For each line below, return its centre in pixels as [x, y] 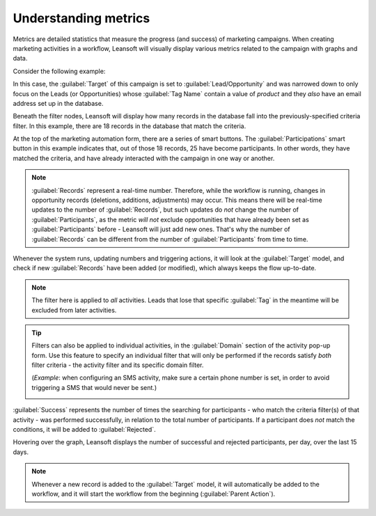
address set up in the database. [58, 103]
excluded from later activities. [74, 310]
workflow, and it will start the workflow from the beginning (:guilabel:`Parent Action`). [154, 494]
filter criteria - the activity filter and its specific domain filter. [118, 365]
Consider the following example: [59, 71]
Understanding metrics [81, 18]
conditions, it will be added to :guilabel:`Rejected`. [84, 430]
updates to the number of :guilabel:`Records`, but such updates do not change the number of [165, 210]
